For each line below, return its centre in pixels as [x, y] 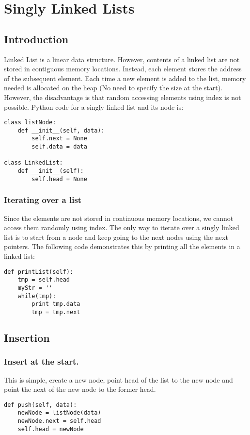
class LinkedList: [33, 163]
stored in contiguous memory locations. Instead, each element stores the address [123, 69]
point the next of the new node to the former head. [80, 389]
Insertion [27, 337]
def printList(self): [39, 272]
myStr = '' [35, 288]
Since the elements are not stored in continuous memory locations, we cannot [119, 218]
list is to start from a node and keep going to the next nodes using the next [116, 237]
